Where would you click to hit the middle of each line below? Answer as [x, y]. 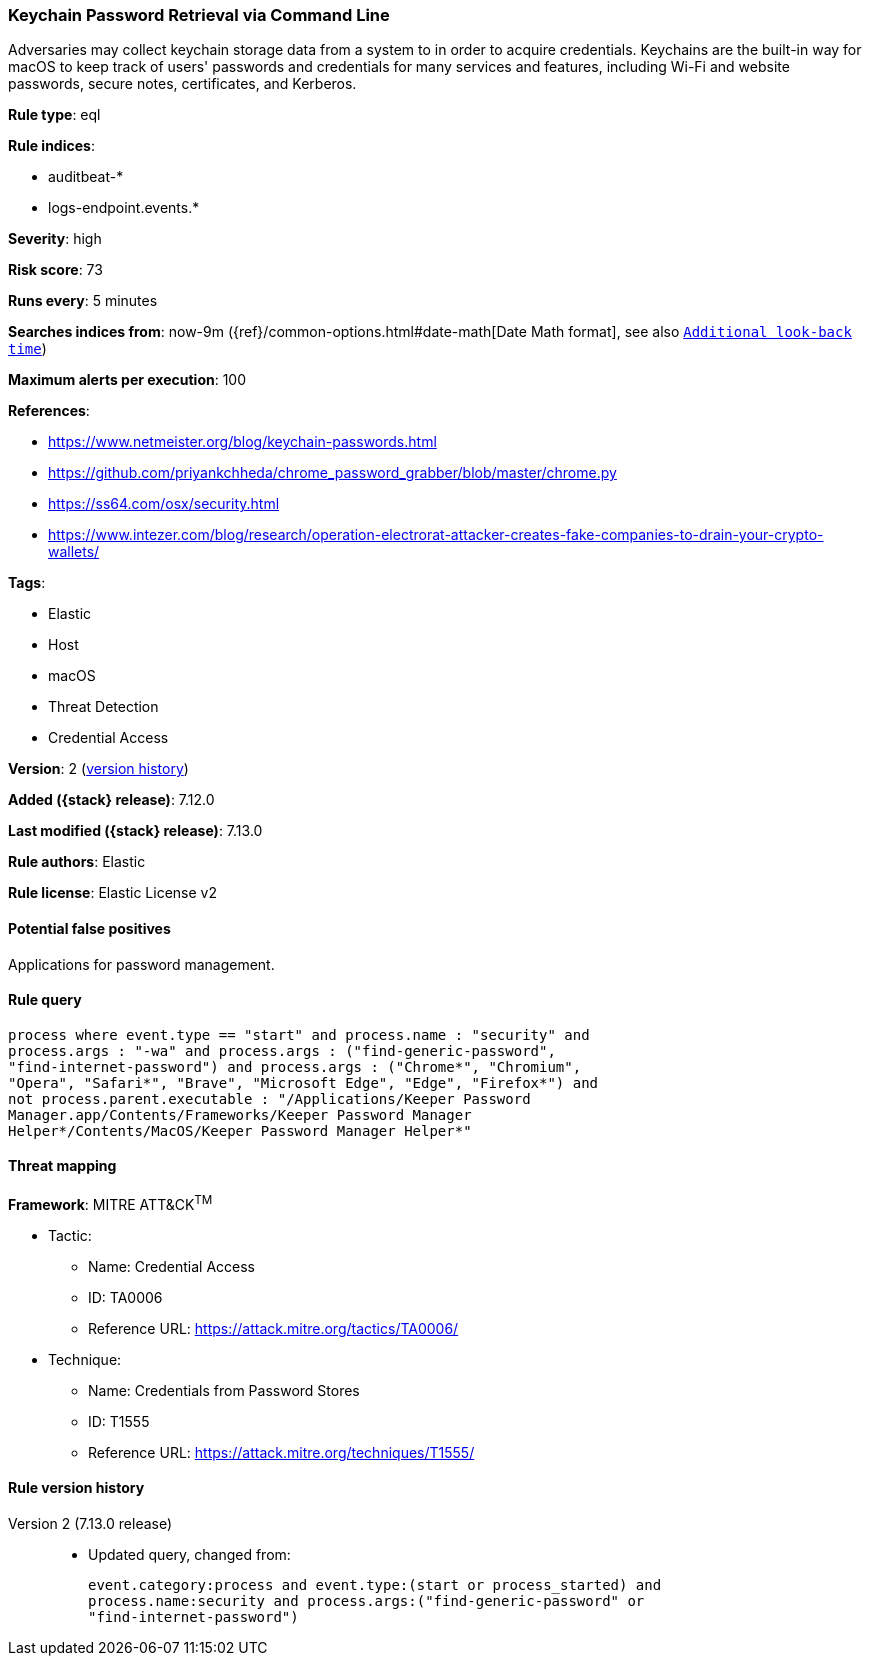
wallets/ [74, 552]
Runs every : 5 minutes [83, 301]
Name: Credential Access [171, 1266]
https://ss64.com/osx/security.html [164, 504]
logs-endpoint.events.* [124, 208]
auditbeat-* [86, 177]
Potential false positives [89, 928]
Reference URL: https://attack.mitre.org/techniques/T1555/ [281, 1452]
